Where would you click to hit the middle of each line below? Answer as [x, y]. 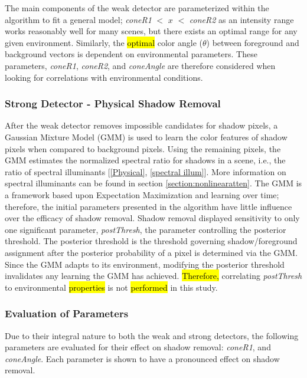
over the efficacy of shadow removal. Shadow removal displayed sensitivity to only [152, 218]
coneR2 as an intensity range [241, 19]
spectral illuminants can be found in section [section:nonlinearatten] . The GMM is [153, 183]
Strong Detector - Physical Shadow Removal [113, 103]
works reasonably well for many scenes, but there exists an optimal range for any [151, 31]
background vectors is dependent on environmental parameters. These [131, 54]
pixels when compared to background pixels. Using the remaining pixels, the [143, 148]
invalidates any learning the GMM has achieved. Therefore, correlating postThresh [153, 276]
